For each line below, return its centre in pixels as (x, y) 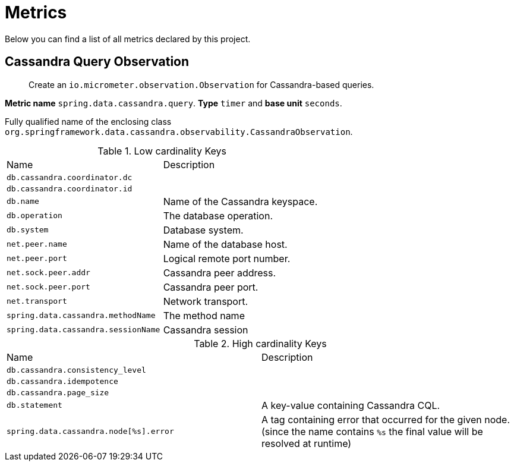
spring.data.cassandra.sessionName (83, 330)
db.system (28, 230)
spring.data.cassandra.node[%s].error (90, 432)
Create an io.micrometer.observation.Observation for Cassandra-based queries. (201, 84)
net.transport (37, 301)
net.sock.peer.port (48, 287)
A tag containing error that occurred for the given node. (386, 419)
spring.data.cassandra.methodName (81, 316)
